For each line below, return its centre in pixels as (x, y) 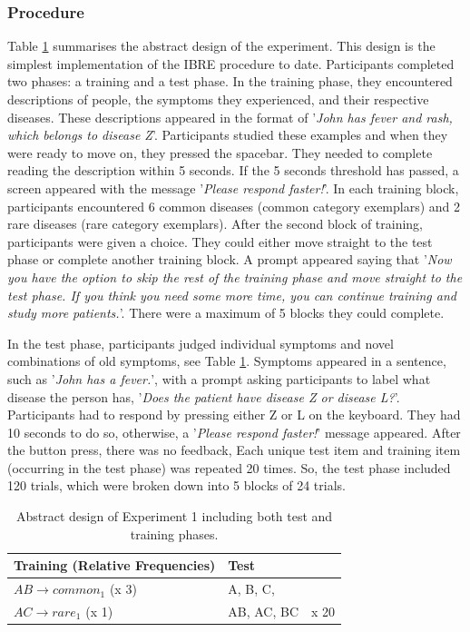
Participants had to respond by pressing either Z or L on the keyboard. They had (234, 415)
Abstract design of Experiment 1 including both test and (174, 516)
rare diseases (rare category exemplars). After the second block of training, (215, 224)
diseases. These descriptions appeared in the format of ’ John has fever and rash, (230, 117)
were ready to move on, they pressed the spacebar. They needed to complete (220, 152)
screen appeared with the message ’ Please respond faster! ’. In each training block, (233, 188)
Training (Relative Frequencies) (115, 565)
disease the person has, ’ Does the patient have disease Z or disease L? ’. (204, 396)
